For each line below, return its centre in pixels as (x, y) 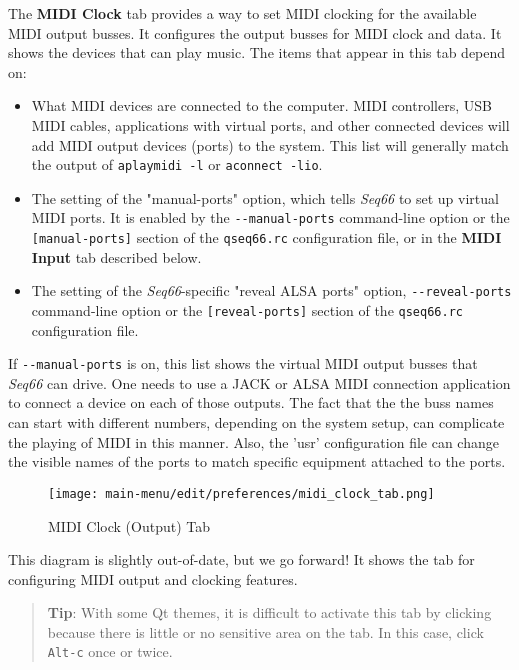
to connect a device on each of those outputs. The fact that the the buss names (251, 402)
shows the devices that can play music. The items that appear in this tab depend (257, 52)
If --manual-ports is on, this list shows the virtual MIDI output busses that (243, 363)
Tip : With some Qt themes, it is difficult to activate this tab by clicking (269, 612)
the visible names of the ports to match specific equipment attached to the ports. (257, 461)
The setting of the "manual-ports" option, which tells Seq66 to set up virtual (265, 197)
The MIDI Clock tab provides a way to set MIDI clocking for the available (242, 13)
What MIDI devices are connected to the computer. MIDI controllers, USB (261, 105)
